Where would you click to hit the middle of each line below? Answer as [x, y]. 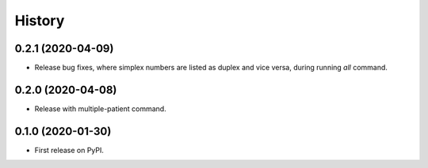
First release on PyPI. [69, 150]
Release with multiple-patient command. [100, 108]
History [40, 21]
